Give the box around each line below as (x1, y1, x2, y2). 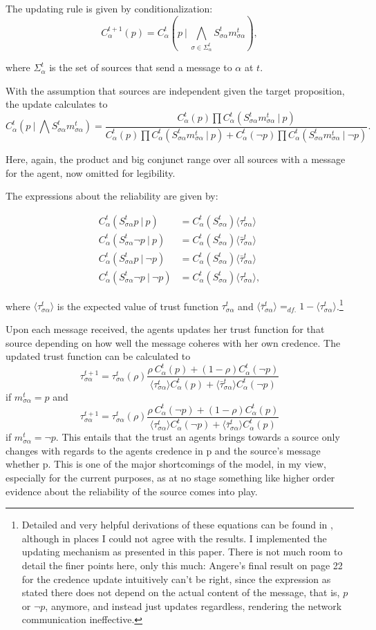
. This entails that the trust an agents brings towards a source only (55, 430, 340, 444)
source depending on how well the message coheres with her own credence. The (6, 335, 341, 350)
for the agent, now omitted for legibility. (6, 165, 176, 180)
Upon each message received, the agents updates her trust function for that (6, 322, 325, 336)
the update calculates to (6, 97, 108, 111)
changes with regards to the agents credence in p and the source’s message (6, 443, 321, 457)
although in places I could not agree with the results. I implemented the (21, 531, 327, 545)
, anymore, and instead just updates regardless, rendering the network (45, 598, 342, 613)
